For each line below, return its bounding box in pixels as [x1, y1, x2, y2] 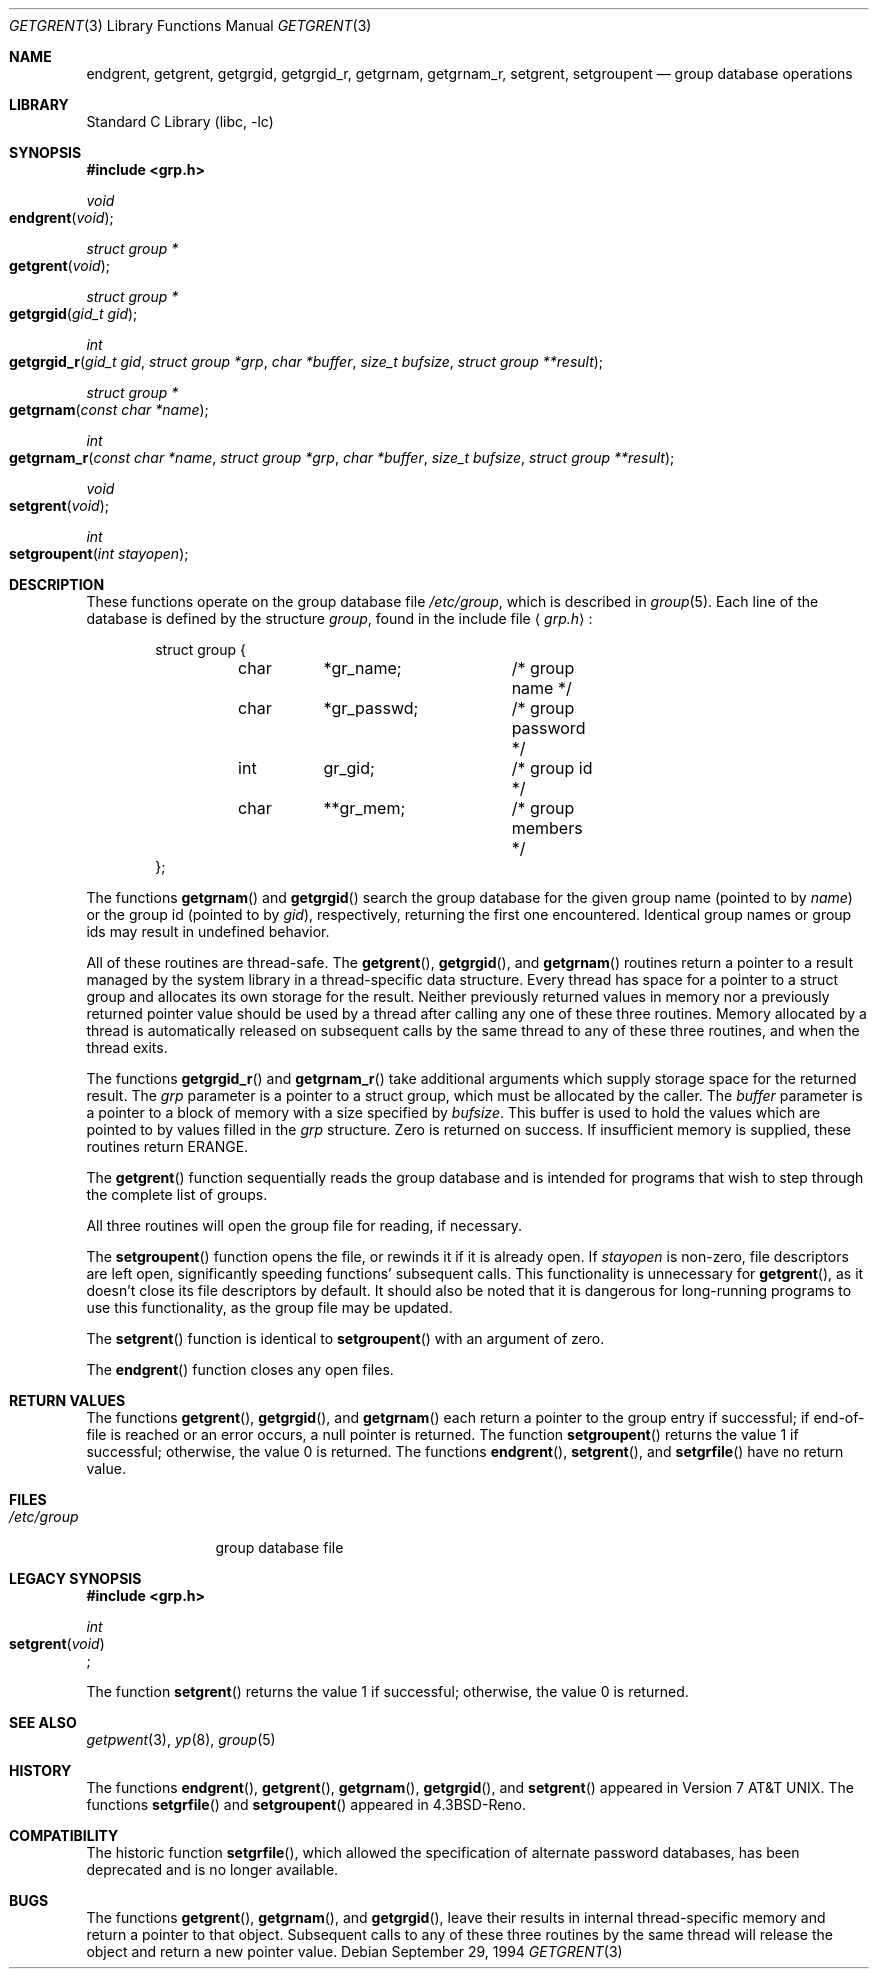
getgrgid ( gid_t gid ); [9, 305, 138, 322]
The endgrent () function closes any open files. [86, 1361, 394, 1378]
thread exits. [86, 1039, 168, 1056]
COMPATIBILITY [9, 1827, 119, 1844]
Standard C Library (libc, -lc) [86, 113, 274, 130]
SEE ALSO [9, 1714, 77, 1731]
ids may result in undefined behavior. [86, 923, 330, 940]
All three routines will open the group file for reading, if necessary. [86, 1217, 522, 1234]
